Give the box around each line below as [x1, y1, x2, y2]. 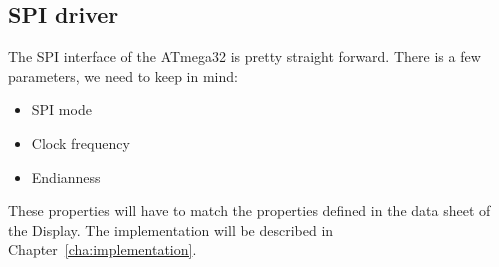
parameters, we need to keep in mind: [8, 65, 238, 86]
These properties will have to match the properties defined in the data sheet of [8, 200, 491, 221]
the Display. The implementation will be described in [8, 219, 334, 240]
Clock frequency [31, 132, 130, 153]
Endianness [31, 166, 101, 187]
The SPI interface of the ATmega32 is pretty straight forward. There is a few [8, 46, 481, 67]
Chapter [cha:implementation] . [8, 239, 197, 260]
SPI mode [31, 99, 92, 120]
